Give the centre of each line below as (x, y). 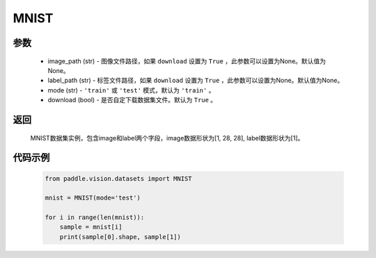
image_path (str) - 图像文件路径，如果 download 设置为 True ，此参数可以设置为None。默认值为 (187, 61)
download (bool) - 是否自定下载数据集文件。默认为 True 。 (132, 100)
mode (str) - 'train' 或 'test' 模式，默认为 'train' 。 (131, 90)
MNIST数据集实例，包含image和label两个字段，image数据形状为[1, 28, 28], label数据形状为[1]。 (167, 138)
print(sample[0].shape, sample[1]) (120, 237)
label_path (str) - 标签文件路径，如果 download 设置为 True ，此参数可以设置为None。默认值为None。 (196, 81)
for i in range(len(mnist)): (95, 218)
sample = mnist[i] (91, 227)
